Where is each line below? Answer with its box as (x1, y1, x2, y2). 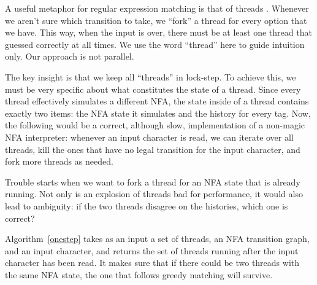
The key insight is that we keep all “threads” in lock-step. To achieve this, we (5, 70, 296, 83)
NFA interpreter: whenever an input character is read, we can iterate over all (5, 130, 294, 143)
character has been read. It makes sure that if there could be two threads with (5, 256, 300, 269)
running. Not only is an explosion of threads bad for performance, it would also (5, 187, 303, 200)
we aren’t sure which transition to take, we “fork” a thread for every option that (5, 14, 307, 26)
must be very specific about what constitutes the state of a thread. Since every (5, 82, 301, 95)
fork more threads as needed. (5, 155, 113, 168)
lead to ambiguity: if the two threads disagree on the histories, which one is (5, 199, 288, 212)
